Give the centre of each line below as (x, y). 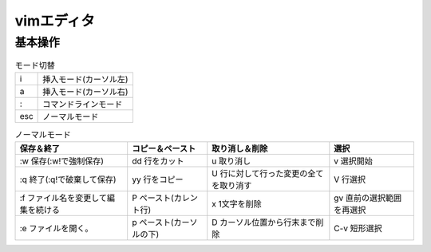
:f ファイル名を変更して (63, 198)
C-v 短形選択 (358, 229)
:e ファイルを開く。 (56, 229)
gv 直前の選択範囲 (368, 198)
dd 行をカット (158, 161)
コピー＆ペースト (164, 149)
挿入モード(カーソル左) (85, 79)
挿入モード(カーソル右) (85, 92)
